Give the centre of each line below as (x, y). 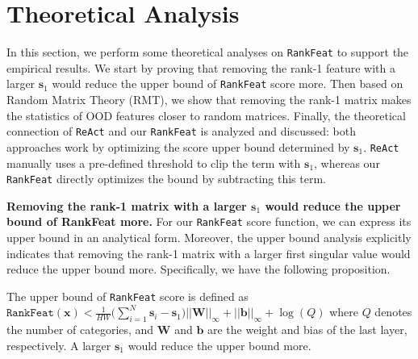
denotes (393, 312)
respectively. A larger (59, 345)
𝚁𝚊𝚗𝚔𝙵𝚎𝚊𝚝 (30, 313)
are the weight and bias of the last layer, (307, 330)
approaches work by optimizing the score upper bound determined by (178, 146)
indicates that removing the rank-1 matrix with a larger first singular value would (209, 253)
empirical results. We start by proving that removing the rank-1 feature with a (201, 67)
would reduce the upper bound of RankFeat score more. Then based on (228, 83)
